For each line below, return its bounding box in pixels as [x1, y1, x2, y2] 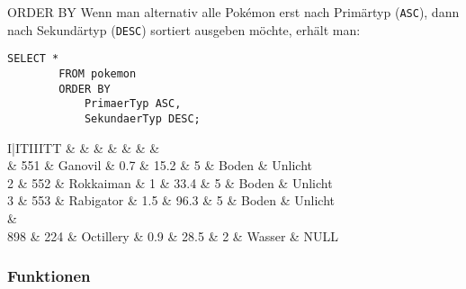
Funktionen [7, 265, 91, 287]
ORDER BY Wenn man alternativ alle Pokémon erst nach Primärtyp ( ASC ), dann [7, 3, 460, 21]
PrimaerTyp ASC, [84, 97, 182, 111]
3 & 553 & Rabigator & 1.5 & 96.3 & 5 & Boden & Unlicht [7, 191, 336, 210]
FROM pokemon [58, 67, 137, 80]
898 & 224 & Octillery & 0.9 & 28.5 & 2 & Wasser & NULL [7, 226, 339, 245]
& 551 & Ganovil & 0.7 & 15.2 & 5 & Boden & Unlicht [7, 156, 313, 175]
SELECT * [7, 52, 59, 66]
